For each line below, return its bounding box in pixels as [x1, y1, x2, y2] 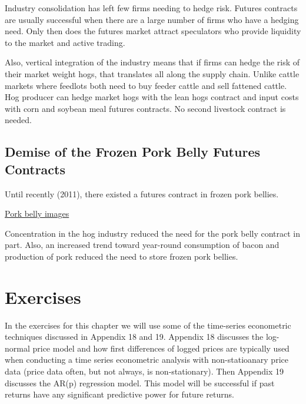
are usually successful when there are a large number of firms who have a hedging [5, 13, 299, 25]
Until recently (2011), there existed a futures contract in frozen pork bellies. [5, 187, 279, 200]
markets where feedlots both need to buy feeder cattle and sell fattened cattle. [5, 79, 287, 91]
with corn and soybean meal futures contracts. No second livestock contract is [5, 102, 286, 114]
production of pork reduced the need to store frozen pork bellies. [5, 250, 238, 262]
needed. [5, 114, 32, 126]
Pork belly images [5, 207, 69, 220]
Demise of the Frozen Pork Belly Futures [5, 143, 260, 161]
